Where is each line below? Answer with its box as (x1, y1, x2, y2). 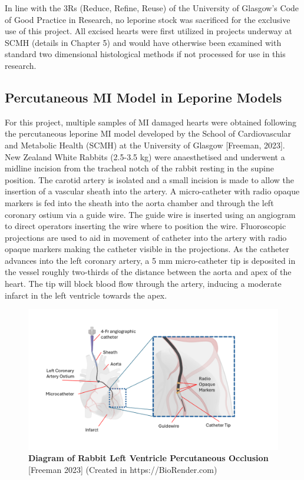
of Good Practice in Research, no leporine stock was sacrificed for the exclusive (5, 13, 290, 25)
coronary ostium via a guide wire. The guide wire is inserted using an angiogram (5, 208, 296, 220)
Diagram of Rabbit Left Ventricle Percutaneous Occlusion (28, 452, 269, 464)
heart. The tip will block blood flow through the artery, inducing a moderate (5, 277, 282, 290)
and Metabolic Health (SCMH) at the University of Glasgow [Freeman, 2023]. (5, 138, 285, 151)
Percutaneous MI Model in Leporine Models (5, 88, 282, 106)
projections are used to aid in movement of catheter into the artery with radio (5, 231, 287, 243)
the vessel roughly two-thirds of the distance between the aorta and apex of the (5, 266, 292, 278)
